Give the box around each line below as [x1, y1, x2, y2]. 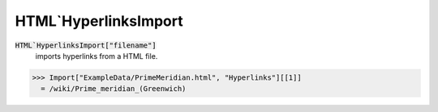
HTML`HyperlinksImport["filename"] [15, 40, 157, 50]
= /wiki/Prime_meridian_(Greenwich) [41, 85, 187, 93]
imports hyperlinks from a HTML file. [35, 51, 158, 60]
